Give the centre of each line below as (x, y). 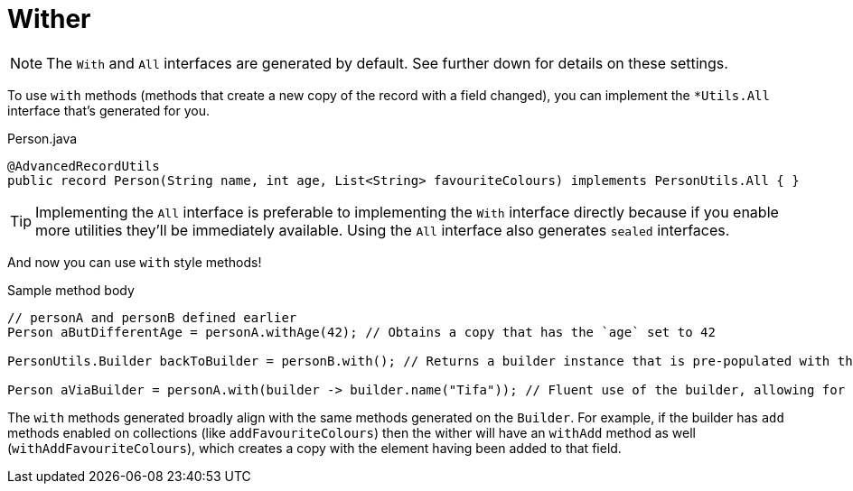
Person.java (42, 138)
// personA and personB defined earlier (152, 317)
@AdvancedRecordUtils (84, 166)
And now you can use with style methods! (135, 262)
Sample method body (71, 290)
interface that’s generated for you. (108, 110)
